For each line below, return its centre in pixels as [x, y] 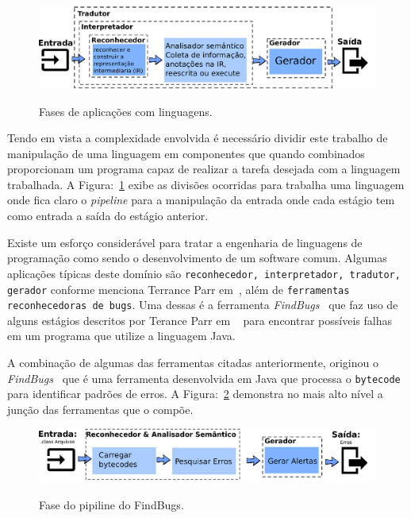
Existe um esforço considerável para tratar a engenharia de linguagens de [185, 242]
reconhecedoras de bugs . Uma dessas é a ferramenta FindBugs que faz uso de [203, 305]
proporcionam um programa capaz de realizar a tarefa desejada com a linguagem [204, 169]
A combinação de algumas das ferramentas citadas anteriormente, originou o [193, 363]
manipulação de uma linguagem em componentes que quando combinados [186, 153]
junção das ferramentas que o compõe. [100, 409]
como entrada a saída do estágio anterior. [108, 216]
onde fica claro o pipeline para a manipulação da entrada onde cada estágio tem [201, 200]
